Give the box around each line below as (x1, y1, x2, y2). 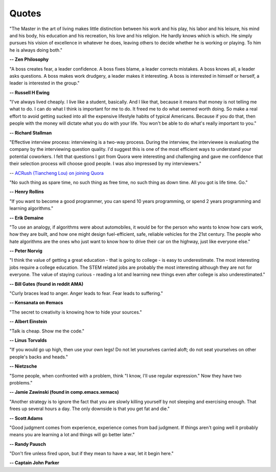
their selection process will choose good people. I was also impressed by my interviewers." (9, 161, 201, 167)
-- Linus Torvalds (9, 338, 47, 343)
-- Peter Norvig (9, 248, 43, 254)
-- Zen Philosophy (9, 56, 49, 62)
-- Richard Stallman (9, 129, 52, 136)
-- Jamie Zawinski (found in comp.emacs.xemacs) (9, 389, 119, 395)
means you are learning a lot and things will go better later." (9, 432, 135, 438)
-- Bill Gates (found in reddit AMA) (9, 281, 84, 287)
